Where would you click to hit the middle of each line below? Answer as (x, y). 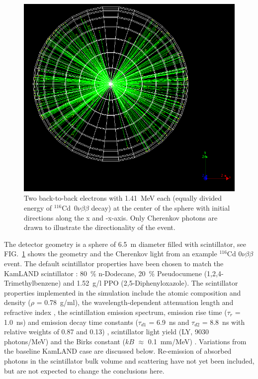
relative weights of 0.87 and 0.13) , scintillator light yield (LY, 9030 (106, 332)
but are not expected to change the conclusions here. (84, 370)
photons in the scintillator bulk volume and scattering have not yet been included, (129, 360)
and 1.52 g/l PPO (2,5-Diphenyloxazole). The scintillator (151, 283)
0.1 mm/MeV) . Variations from (197, 341)
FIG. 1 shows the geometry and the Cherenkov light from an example (111, 254)
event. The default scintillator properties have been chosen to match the (114, 264)
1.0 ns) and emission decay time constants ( (71, 322)
